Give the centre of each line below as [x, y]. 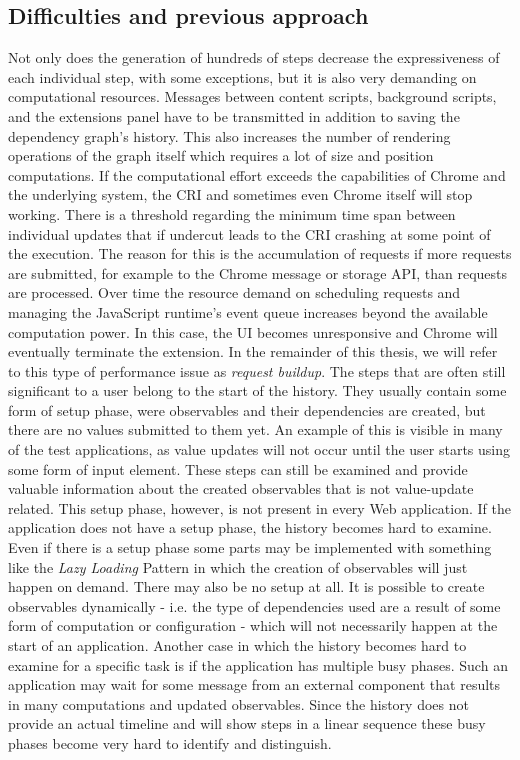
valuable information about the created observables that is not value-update [241, 488]
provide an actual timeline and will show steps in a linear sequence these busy [247, 723]
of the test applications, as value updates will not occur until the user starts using [259, 449]
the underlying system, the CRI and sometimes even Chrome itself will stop [240, 194]
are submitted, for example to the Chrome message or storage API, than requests [257, 272]
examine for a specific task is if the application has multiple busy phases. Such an [258, 664]
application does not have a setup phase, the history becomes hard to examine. [250, 527]
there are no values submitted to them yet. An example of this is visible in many [255, 429]
